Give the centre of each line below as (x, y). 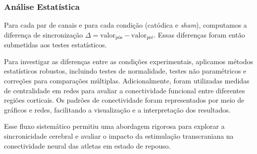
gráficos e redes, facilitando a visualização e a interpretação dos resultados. (117, 109)
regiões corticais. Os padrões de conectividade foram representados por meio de (124, 100)
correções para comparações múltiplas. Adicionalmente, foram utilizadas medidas (127, 81)
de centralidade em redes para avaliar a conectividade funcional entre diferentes (125, 90)
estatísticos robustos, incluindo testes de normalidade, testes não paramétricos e (125, 71)
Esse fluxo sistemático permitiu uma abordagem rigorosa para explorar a (114, 126)
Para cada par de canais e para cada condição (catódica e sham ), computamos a (126, 25)
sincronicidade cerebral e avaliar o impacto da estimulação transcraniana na (119, 136)
